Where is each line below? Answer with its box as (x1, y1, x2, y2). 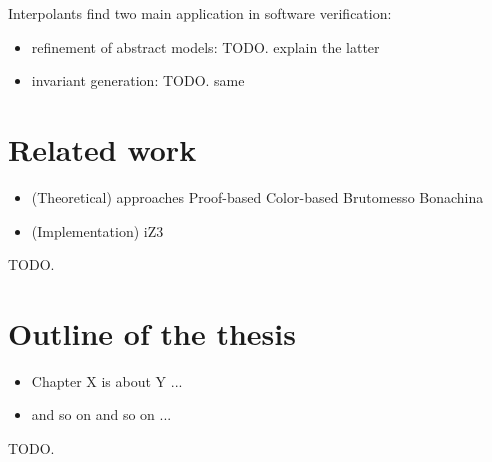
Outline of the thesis (8, 312, 296, 353)
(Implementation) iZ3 (31, 220, 164, 241)
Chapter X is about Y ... (31, 370, 183, 391)
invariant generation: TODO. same (31, 70, 245, 91)
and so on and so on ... (31, 404, 172, 425)
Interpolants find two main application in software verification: (8, 3, 392, 23)
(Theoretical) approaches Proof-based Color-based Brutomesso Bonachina (31, 186, 484, 207)
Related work (8, 128, 197, 169)
